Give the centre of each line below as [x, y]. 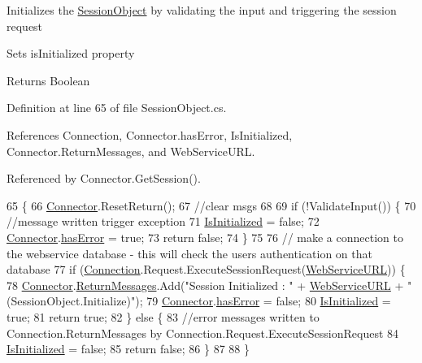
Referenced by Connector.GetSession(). [104, 178]
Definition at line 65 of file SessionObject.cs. [117, 108]
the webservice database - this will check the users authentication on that [189, 253]
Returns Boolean [48, 80]
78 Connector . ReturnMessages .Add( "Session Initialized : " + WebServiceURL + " [209, 285]
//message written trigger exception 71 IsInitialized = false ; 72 [163, 221]
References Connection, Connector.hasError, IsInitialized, [150, 134]
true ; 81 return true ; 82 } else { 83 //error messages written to [163, 316]
